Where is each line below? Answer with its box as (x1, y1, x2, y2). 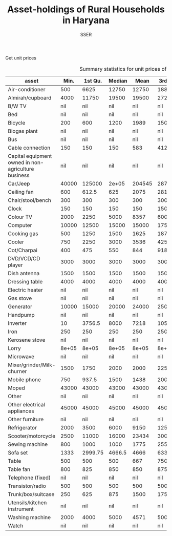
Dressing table (8, 278, 43, 285)
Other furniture (8, 416, 44, 423)
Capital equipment (8, 152, 52, 159)
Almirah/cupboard (8, 94, 52, 101)
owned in (8, 159, 30, 166)
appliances (8, 407, 34, 415)
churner (8, 367, 27, 375)
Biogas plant (8, 127, 38, 134)
